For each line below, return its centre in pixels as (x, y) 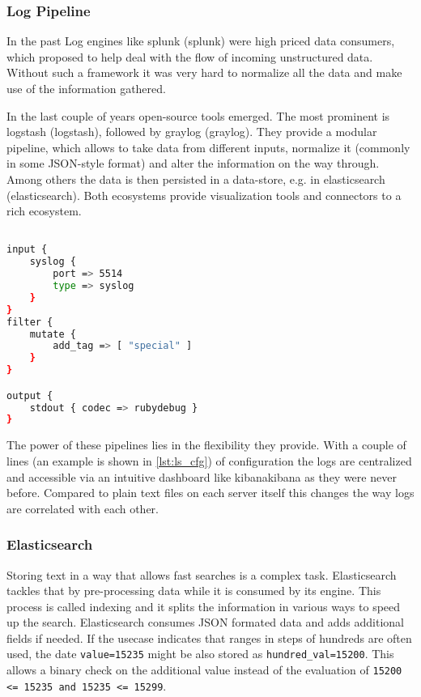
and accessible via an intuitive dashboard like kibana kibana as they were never (202, 476)
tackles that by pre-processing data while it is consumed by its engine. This (194, 591)
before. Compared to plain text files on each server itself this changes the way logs (210, 493)
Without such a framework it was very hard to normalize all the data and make (204, 72)
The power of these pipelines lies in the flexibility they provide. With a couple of (206, 445)
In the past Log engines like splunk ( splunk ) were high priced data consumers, (201, 41)
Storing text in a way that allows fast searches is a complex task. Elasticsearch (202, 574)
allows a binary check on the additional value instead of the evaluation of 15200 (204, 670)
